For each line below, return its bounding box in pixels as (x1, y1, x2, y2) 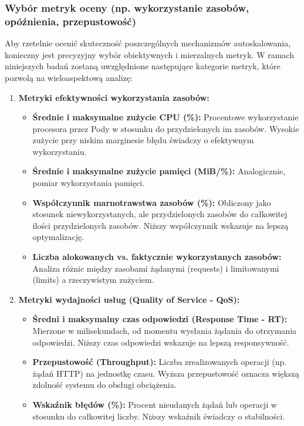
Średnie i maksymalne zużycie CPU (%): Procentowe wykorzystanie (32, 111, 299, 123)
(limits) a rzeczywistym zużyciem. (32, 273, 154, 286)
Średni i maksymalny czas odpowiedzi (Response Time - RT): (32, 313, 288, 325)
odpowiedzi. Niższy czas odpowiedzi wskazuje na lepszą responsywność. (32, 336, 289, 348)
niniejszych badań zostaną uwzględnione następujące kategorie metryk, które (5, 60, 281, 72)
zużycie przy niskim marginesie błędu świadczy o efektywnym (32, 134, 254, 146)
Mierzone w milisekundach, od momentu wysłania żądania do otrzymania (32, 324, 297, 337)
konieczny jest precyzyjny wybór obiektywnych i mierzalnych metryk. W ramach (5, 48, 294, 60)
